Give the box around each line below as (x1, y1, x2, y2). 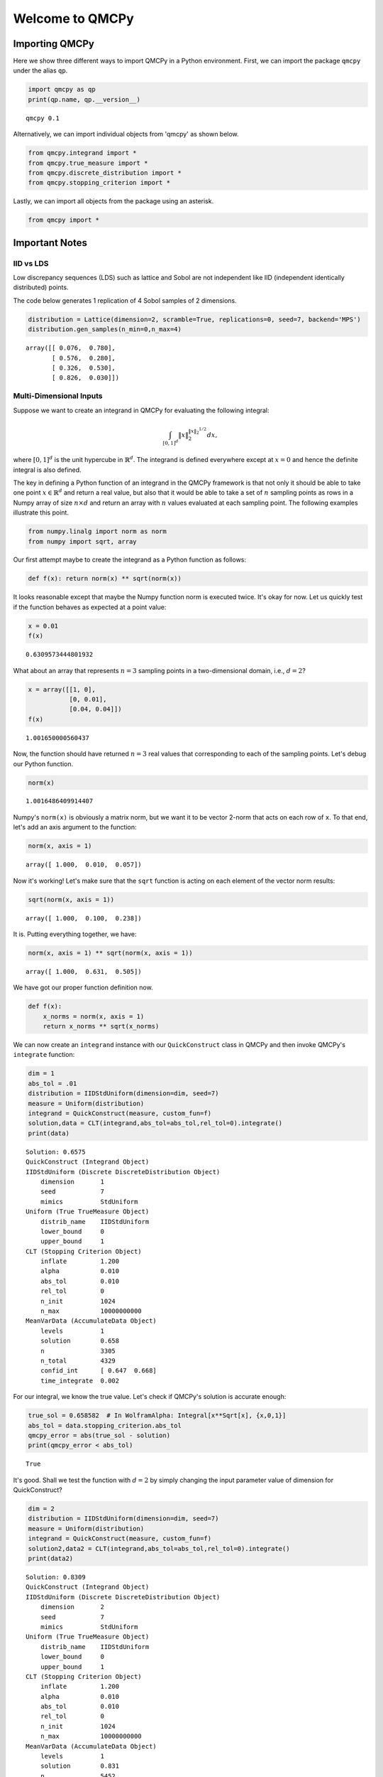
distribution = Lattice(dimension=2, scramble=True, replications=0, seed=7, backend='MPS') (28, 315, 361, 323)
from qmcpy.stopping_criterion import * (28, 178, 170, 187)
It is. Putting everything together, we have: (13, 930, 138, 938)
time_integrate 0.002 (40, 1376, 120, 1385)
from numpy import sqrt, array (28, 537, 138, 545)
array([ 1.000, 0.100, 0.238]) (26, 914, 142, 922)
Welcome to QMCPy (13, 11, 134, 26)
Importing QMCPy (13, 38, 95, 50)
